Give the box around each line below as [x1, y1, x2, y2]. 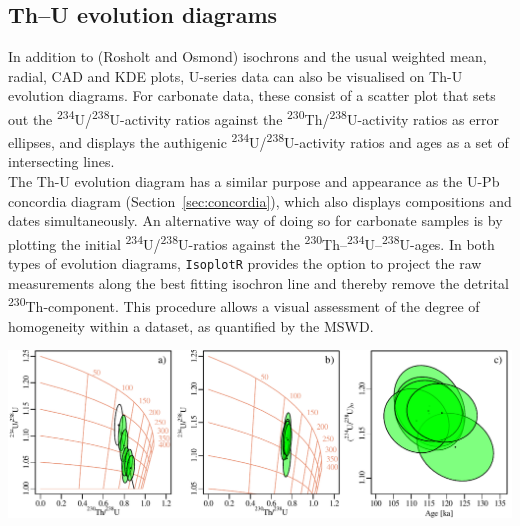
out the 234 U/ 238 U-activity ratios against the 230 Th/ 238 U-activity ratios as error [8, 105, 499, 129]
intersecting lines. [8, 151, 115, 172]
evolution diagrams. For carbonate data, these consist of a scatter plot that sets [8, 85, 496, 106]
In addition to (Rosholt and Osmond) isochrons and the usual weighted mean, [8, 46, 487, 67]
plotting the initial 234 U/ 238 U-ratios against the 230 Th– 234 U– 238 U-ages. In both [8, 230, 495, 254]
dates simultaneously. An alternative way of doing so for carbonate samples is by [8, 210, 503, 231]
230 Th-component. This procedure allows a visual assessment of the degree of [8, 293, 480, 317]
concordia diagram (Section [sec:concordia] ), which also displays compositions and [8, 190, 512, 211]
